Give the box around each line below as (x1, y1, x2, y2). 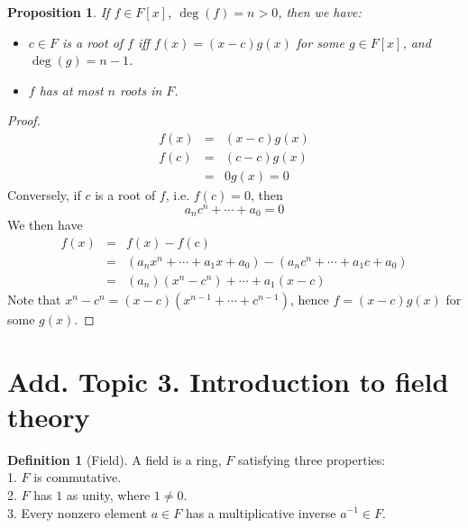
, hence (290, 289, 329, 308)
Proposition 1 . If (7, 3, 110, 21)
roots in (119, 80, 162, 99)
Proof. (7, 111, 41, 130)
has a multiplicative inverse (185, 503, 336, 522)
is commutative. (33, 468, 122, 487)
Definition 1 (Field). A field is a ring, (7, 450, 222, 469)
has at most (39, 80, 104, 99)
